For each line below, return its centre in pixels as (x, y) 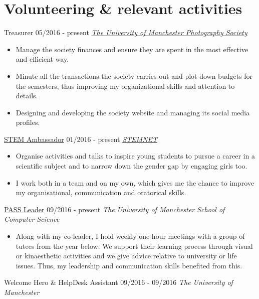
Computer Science (32, 219)
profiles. (28, 122)
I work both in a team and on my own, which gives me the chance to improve (135, 182)
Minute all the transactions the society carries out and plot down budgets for (134, 76)
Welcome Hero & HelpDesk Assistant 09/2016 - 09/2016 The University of (118, 282)
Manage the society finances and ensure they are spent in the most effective (132, 49)
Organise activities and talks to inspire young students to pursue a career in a (135, 156)
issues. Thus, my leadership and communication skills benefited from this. (129, 265)
